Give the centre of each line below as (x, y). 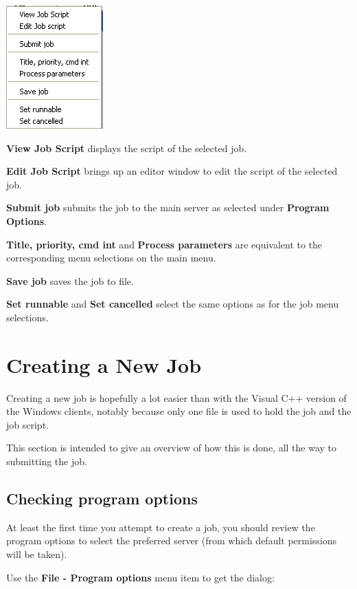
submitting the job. (47, 461)
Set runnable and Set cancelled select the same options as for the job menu (173, 304)
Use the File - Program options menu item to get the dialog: (140, 577)
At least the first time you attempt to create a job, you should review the (161, 527)
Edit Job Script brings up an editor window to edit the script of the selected (172, 171)
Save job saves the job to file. (70, 280)
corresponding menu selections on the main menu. (111, 258)
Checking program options (102, 499)
